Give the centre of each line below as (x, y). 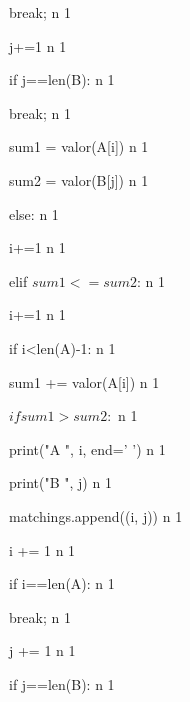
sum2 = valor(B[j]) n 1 (79, 179)
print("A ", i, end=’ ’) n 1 (87, 448)
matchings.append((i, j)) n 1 (96, 515)
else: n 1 (34, 213)
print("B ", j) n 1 (60, 482)
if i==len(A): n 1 (62, 583)
